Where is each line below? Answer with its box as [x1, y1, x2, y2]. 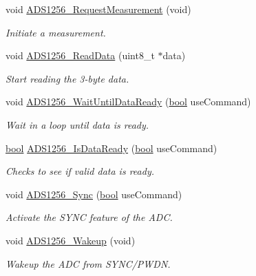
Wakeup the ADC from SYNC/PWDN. [6, 256, 171, 270]
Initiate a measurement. [6, 25, 106, 39]
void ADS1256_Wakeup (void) [6, 233, 136, 247]
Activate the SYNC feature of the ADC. [6, 210, 173, 224]
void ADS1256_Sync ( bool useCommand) [6, 187, 182, 201]
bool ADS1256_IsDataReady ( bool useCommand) [6, 140, 217, 155]
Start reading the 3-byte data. [6, 71, 129, 85]
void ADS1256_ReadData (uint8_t [6, 48, 155, 63]
